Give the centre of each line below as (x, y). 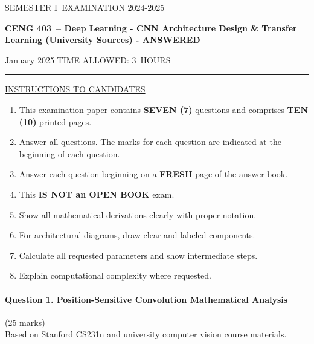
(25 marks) (25, 322)
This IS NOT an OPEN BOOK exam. (97, 194)
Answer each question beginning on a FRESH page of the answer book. (153, 174)
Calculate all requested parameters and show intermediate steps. (138, 255)
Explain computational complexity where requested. (115, 275)
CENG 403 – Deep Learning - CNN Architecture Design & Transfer (151, 28)
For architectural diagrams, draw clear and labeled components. (137, 235)
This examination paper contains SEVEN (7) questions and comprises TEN (163, 109)
